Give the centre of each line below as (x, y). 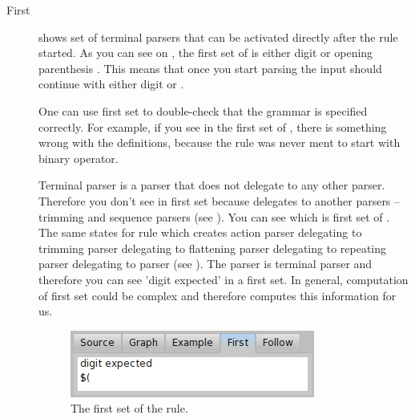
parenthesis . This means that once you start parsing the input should (210, 68)
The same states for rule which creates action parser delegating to (200, 232)
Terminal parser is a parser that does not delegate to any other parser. (212, 185)
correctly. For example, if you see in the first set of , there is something (213, 126)
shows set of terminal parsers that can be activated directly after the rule (218, 37)
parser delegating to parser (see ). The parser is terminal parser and (205, 264)
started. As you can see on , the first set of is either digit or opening (206, 53)
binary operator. (79, 158)
